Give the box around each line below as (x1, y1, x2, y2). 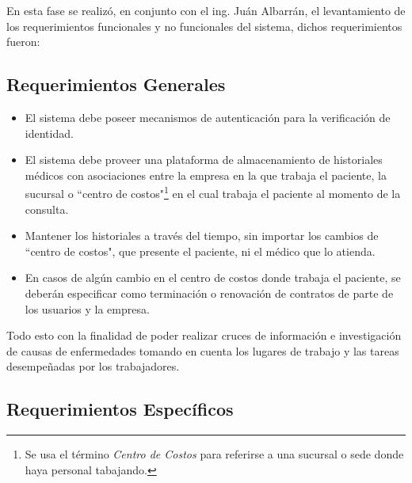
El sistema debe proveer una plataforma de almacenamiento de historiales (25, 151, 383, 168)
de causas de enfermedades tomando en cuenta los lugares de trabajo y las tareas (6, 342, 399, 359)
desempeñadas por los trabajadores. (6, 358, 180, 375)
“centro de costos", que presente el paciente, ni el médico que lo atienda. (25, 242, 376, 259)
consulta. (25, 200, 69, 217)
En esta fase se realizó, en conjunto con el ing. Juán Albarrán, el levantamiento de (6, 2, 406, 18)
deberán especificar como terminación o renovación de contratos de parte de (25, 284, 394, 301)
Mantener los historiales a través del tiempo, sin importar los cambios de (25, 227, 379, 244)
